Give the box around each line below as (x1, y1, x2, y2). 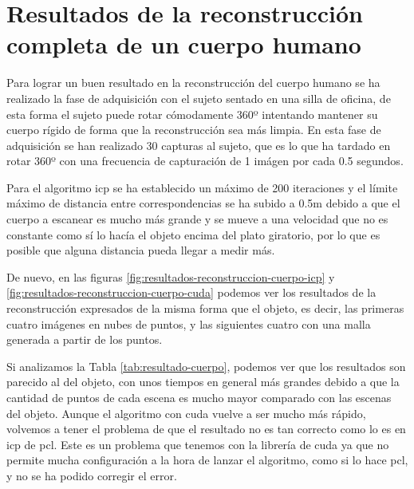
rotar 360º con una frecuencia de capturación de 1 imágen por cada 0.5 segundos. (6, 152, 404, 169)
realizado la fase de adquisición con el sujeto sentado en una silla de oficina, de (6, 89, 391, 106)
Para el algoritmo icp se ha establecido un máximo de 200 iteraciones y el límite (6, 179, 398, 195)
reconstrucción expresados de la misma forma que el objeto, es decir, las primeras (6, 300, 404, 317)
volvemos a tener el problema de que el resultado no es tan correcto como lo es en (6, 420, 406, 437)
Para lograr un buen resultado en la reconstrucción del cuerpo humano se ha (6, 74, 380, 91)
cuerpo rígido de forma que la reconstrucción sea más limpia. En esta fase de (6, 121, 381, 138)
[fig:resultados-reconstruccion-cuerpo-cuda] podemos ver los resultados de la (6, 284, 377, 301)
